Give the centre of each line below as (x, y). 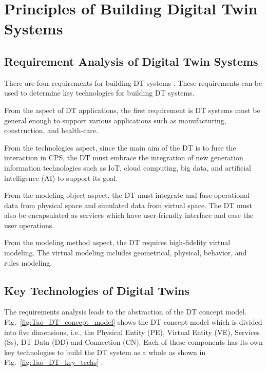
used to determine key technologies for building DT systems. (99, 93)
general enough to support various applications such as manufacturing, (115, 120)
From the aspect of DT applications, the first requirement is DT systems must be (132, 110)
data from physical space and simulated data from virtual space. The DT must (128, 205)
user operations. (29, 225)
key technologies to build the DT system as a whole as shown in (105, 352)
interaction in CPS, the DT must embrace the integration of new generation (124, 157)
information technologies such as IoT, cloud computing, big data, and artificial (128, 167)
